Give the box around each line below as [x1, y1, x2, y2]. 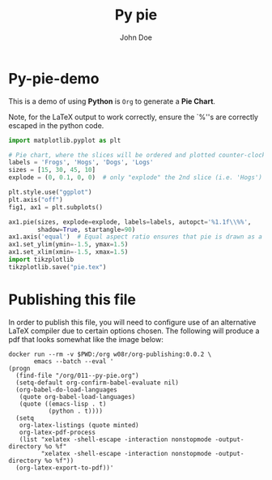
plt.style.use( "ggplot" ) [8, 188, 92, 196]
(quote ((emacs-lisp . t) [19, 400, 107, 408]
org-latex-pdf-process [19, 428, 96, 436]
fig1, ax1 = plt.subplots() [8, 203, 104, 212]
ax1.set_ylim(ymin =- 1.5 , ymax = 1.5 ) [8, 241, 129, 249]
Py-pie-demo [8, 69, 100, 88]
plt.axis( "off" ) [8, 195, 63, 204]
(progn [8, 364, 31, 372]
